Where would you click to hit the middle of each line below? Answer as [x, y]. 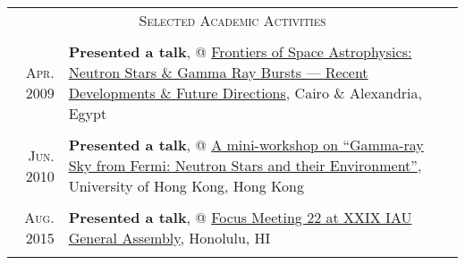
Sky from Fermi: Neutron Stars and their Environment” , [245, 165]
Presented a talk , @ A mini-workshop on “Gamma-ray [246, 145]
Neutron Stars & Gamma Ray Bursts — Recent [218, 72]
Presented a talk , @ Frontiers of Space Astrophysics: [240, 51]
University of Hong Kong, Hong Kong [186, 186]
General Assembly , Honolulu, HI [169, 238]
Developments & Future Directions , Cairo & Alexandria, [245, 93]
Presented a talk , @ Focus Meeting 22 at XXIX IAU [240, 217]
